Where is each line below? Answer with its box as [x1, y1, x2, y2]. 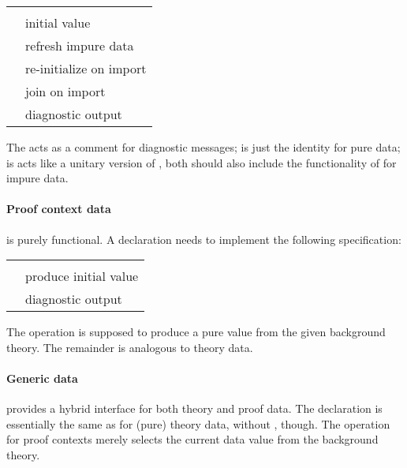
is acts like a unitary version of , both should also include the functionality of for [6, 154, 397, 170]
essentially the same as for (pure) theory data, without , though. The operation [6, 415, 390, 432]
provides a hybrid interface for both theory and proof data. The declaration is [6, 400, 383, 417]
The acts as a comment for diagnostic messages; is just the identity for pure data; [6, 139, 401, 155]
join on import [25, 82, 106, 100]
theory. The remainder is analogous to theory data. [6, 339, 253, 355]
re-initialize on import [25, 59, 147, 77]
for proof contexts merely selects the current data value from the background [6, 431, 379, 447]
